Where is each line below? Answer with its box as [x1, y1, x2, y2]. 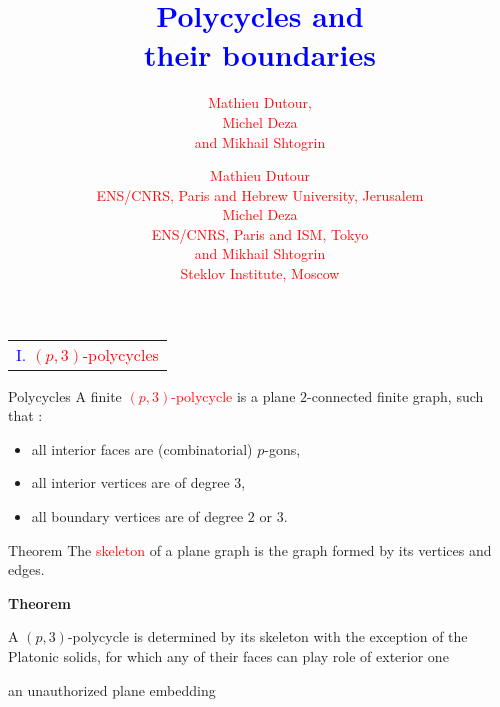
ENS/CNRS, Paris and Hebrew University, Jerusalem [96, 184, 424, 205]
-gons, [264, 438, 301, 459]
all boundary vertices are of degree [31, 506, 244, 527]
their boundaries [144, 34, 376, 75]
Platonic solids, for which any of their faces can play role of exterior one [8, 646, 449, 666]
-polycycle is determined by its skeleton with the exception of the [67, 626, 468, 647]
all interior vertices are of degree [31, 472, 230, 493]
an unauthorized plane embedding [8, 679, 216, 700]
